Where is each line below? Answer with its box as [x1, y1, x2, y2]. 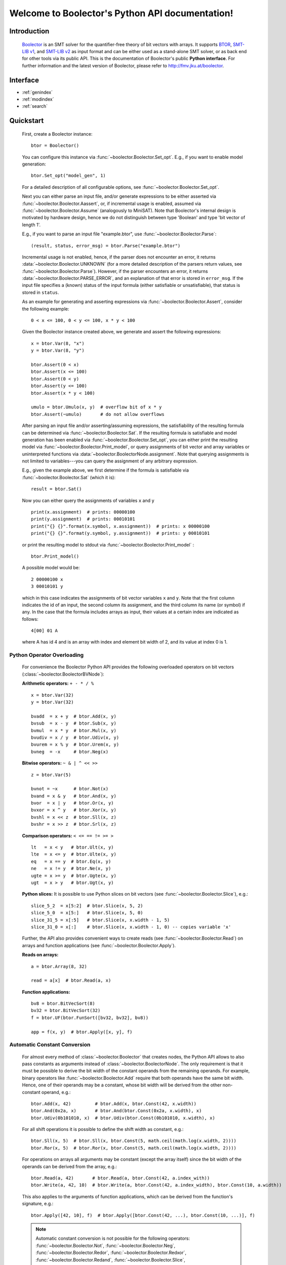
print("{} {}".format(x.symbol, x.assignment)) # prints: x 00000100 [31, 523, 210, 529]
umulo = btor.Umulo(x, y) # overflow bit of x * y [31, 404, 162, 410]
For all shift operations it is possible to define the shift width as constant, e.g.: [22, 1126, 184, 1132]
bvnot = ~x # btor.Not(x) [31, 786, 109, 792]
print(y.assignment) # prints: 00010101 [31, 516, 135, 522]
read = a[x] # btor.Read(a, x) [31, 978, 111, 984]
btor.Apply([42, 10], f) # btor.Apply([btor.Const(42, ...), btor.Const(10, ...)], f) [31, 1212, 256, 1218]
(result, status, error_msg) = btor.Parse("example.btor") [31, 243, 181, 248]
